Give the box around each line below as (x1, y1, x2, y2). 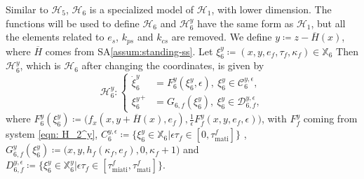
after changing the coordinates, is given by (81, 58, 264, 73)
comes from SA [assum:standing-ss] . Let (45, 43, 213, 58)
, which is (20, 58, 61, 73)
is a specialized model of (89, 2, 194, 16)
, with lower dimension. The (211, 2, 332, 16)
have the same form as (197, 15, 294, 30)
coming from (303, 111, 358, 126)
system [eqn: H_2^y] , (6, 127, 98, 141)
